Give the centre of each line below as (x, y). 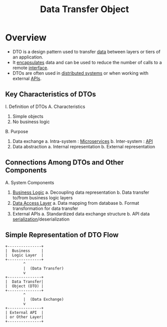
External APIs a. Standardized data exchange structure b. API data (81, 213)
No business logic (31, 122)
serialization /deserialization (41, 219)
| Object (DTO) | (24, 286)
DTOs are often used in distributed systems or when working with (80, 73)
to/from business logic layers (43, 197)
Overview (26, 38)
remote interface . (30, 68)
